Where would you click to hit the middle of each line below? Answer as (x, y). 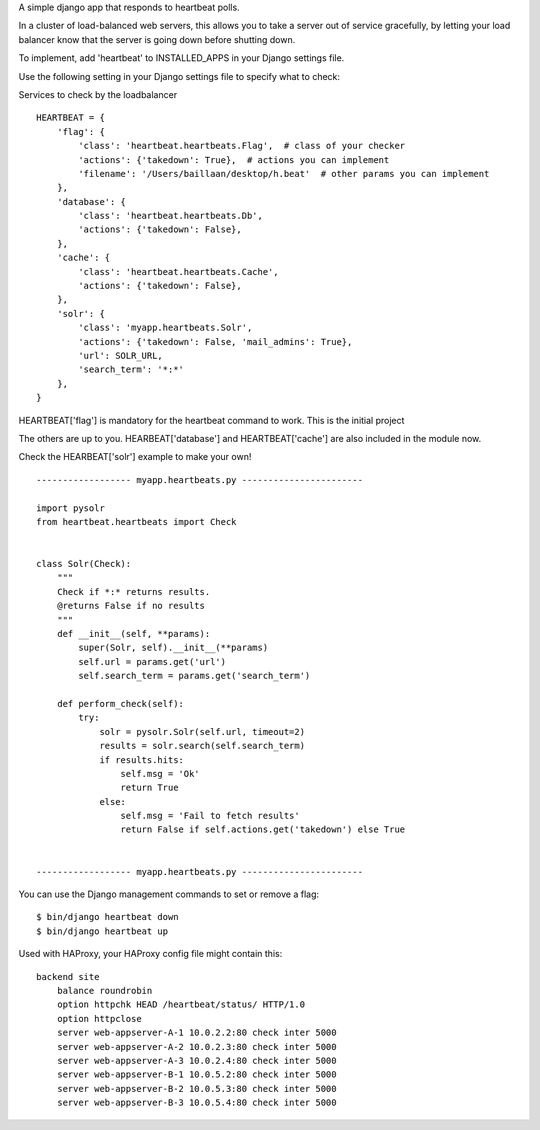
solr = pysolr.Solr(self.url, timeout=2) (202, 731)
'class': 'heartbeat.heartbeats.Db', (171, 216)
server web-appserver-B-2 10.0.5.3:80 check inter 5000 (196, 1088)
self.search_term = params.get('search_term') (194, 676)
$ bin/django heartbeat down (107, 917)
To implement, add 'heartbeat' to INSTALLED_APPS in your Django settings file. (181, 58)
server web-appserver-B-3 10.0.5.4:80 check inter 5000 (196, 1103)
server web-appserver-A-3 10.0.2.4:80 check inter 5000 (196, 1060)
